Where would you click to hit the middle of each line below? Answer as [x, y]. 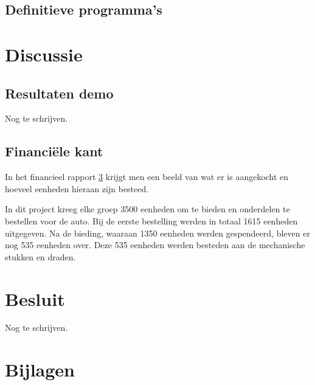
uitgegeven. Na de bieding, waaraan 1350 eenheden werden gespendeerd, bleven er [157, 233]
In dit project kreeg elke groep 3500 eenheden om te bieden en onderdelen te [147, 209]
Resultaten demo [59, 93]
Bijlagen [40, 369]
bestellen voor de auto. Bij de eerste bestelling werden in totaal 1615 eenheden [151, 220]
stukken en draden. [40, 256]
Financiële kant [54, 151]
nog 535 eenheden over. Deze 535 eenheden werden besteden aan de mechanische [155, 245]
